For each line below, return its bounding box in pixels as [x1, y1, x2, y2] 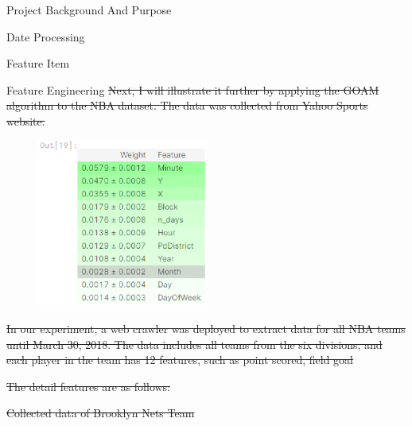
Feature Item [6, 55, 70, 72]
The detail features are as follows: [6, 378, 171, 394]
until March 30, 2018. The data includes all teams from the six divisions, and [6, 335, 383, 352]
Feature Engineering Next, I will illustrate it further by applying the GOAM [6, 81, 379, 98]
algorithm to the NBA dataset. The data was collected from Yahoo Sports [6, 97, 368, 114]
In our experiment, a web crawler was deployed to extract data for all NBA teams [6, 319, 406, 336]
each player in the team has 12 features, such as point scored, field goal [6, 351, 354, 368]
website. [6, 112, 45, 129]
